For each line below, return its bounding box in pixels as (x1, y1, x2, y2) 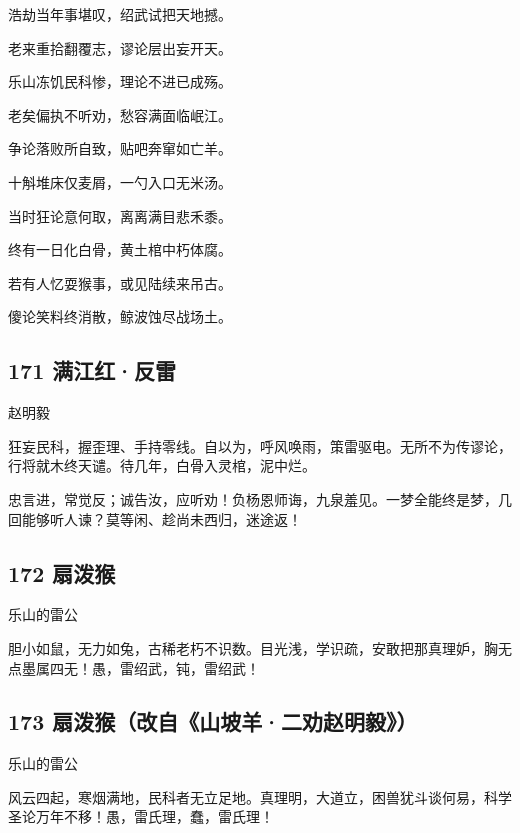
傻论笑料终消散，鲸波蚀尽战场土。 (8, 306, 232, 327)
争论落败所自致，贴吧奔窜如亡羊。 (8, 138, 232, 159)
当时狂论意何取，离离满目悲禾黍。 (8, 205, 232, 226)
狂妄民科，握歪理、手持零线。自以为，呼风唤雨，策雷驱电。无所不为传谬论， (8, 435, 512, 456)
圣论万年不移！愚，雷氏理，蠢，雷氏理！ (8, 806, 274, 827)
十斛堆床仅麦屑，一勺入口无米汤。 (8, 171, 232, 192)
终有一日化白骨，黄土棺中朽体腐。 (8, 239, 232, 260)
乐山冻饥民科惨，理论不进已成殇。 (8, 71, 232, 92)
